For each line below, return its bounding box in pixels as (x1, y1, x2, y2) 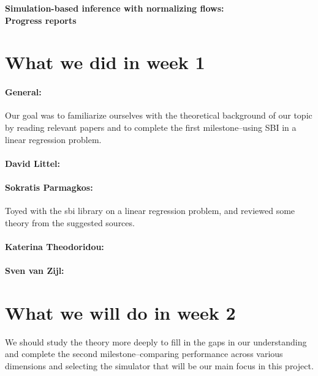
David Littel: (5, 157, 60, 169)
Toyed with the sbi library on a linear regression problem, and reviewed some (5, 204, 295, 217)
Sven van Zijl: (5, 264, 64, 277)
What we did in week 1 (5, 50, 205, 75)
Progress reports (5, 13, 77, 26)
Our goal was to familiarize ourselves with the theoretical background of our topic (5, 109, 312, 122)
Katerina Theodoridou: (5, 240, 104, 253)
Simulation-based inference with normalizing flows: (5, 2, 224, 14)
